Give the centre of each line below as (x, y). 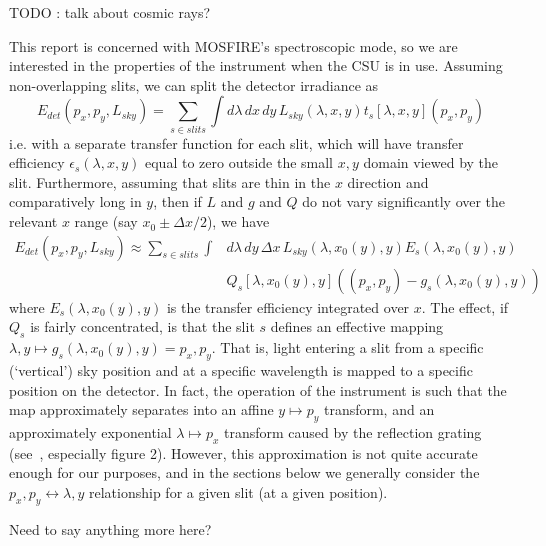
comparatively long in (75, 201)
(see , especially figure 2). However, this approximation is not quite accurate (243, 452)
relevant (33, 221)
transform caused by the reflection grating (352, 431)
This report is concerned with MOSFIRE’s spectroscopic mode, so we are (233, 45)
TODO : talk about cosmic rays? (110, 12)
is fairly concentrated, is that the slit (142, 326)
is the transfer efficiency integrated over (288, 306)
